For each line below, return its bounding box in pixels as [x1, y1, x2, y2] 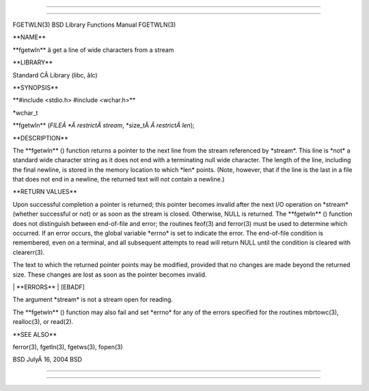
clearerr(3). [12, 248, 45, 256]
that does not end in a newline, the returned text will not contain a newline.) [12, 175, 225, 184]
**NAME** [12, 33, 46, 41]
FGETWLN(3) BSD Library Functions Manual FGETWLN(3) [12, 21, 176, 29]
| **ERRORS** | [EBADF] [12, 283, 85, 291]
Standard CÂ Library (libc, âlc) [12, 71, 98, 79]
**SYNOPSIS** [12, 83, 59, 92]
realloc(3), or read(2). [12, 318, 74, 326]
